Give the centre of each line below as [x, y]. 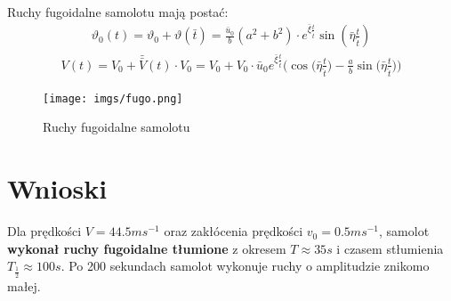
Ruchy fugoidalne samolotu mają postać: [118, 12]
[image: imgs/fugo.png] [113, 98]
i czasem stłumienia [390, 248]
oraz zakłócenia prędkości [234, 231]
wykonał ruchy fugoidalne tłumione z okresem [147, 248]
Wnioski [57, 188]
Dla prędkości [44, 231]
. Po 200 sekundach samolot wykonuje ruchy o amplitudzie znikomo [245, 266]
